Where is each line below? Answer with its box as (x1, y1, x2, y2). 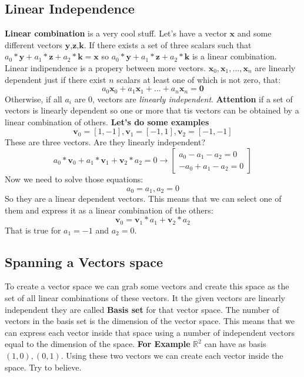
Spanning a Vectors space (5, 252, 163, 271)
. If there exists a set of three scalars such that (83, 38, 252, 51)
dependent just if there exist (5, 73, 106, 85)
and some (237, 27, 272, 39)
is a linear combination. (192, 50, 277, 62)
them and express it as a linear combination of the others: (5, 203, 213, 216)
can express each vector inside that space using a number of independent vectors (5, 326, 295, 338)
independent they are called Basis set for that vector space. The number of (5, 303, 279, 315)
